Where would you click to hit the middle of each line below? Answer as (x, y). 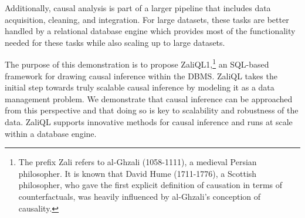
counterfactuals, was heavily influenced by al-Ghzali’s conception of (140, 196)
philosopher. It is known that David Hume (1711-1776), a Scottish (138, 173)
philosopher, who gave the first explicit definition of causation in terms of (150, 185)
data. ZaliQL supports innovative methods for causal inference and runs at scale (149, 122)
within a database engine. (51, 133)
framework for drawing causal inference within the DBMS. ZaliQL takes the (141, 76)
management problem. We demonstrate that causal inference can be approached (149, 98)
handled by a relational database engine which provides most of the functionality (150, 31)
